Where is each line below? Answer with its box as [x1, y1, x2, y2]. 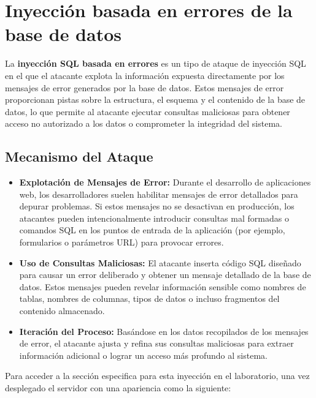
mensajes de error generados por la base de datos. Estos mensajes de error [5, 81, 284, 94]
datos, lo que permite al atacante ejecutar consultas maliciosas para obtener [5, 105, 290, 118]
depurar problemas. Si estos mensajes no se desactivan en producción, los [19, 200, 295, 212]
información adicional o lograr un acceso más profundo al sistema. [19, 348, 268, 361]
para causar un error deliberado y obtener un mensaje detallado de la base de [19, 268, 311, 281]
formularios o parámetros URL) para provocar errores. [19, 236, 224, 249]
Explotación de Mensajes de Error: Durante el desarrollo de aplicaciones [19, 176, 311, 189]
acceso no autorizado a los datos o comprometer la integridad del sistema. [5, 117, 282, 130]
